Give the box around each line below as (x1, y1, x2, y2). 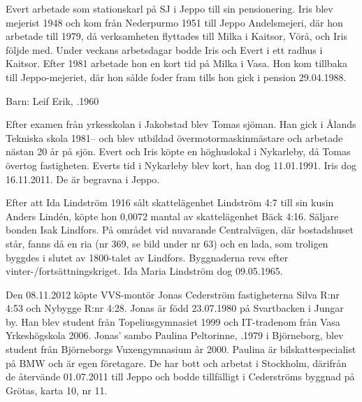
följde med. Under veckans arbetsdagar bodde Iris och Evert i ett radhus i (6, 42, 323, 57)
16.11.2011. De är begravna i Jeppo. (6, 171, 160, 186)
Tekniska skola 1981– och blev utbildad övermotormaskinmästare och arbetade (6, 130, 343, 145)
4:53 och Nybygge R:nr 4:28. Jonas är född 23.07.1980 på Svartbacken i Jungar (6, 301, 344, 315)
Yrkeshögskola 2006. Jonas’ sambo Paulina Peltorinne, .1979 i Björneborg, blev (6, 328, 344, 343)
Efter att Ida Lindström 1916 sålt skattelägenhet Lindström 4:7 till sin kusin (6, 195, 334, 210)
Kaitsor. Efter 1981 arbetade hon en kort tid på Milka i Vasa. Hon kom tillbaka (6, 56, 347, 71)
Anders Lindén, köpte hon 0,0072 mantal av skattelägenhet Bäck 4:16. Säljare (6, 208, 339, 223)
